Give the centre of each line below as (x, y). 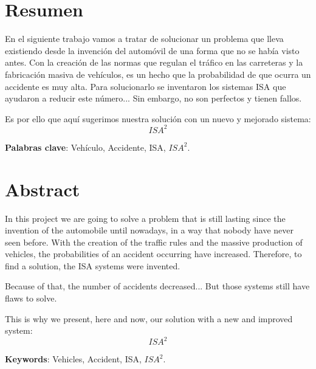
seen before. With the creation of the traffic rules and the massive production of (154, 242)
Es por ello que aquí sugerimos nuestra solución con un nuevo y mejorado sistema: (158, 118)
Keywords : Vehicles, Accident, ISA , (73, 359)
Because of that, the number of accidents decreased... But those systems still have (157, 286)
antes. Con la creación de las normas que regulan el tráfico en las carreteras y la (154, 62)
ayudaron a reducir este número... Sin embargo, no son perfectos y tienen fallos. (153, 98)
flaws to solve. (31, 298)
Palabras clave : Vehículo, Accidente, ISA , (85, 147)
